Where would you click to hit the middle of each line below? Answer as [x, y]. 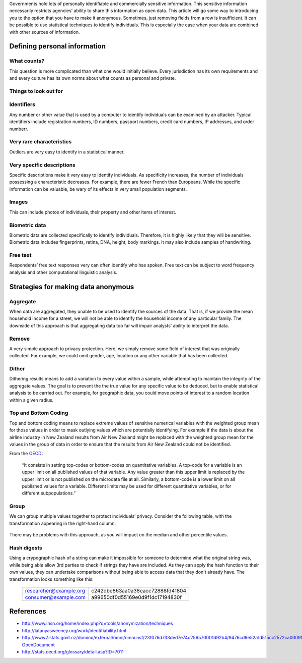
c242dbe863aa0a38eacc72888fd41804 [139, 590]
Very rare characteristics [41, 142]
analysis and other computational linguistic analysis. [63, 272]
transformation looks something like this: [52, 579]
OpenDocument [38, 645]
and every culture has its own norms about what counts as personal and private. [93, 78]
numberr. [19, 129]
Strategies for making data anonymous [72, 287]
